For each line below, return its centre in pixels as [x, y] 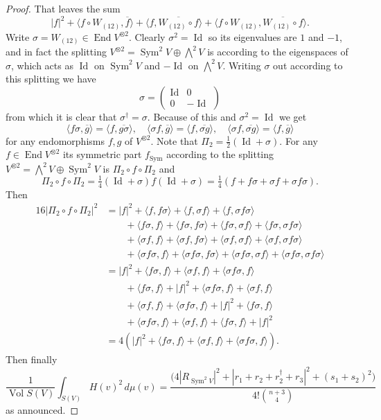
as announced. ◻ [42, 410]
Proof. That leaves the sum [63, 8]
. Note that [174, 140]
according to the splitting [220, 154]
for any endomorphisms [55, 140]
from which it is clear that [61, 116]
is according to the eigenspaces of [278, 52]
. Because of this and [192, 116]
